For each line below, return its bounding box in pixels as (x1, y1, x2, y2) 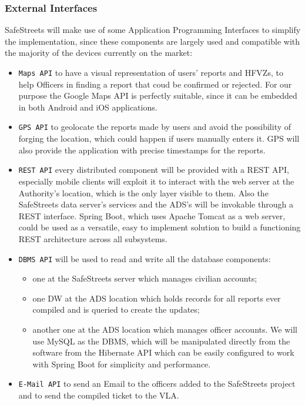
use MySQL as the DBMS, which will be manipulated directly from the (32, 334, 290, 347)
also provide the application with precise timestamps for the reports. (18, 143, 266, 156)
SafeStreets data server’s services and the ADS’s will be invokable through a (18, 198, 293, 210)
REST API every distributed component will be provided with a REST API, (18, 163, 289, 176)
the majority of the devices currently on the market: (5, 46, 193, 59)
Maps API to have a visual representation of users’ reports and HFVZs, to (18, 66, 283, 78)
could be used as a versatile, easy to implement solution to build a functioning (18, 221, 301, 233)
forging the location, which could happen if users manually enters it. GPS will (18, 132, 300, 145)
